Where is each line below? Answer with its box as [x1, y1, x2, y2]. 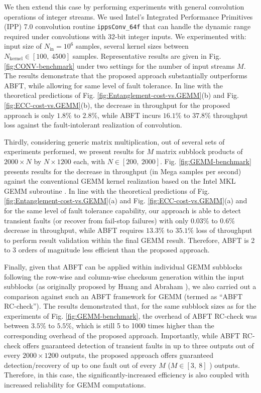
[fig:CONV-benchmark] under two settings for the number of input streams [4, 60, 235, 71]
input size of [4, 41, 42, 51]
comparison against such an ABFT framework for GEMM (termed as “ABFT [4, 291, 243, 301]
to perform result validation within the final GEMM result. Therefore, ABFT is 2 [4, 234, 255, 245]
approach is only [4, 109, 55, 120]
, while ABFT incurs [97, 109, 161, 120]
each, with [73, 156, 105, 166]
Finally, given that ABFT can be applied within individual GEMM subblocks [4, 261, 242, 272]
